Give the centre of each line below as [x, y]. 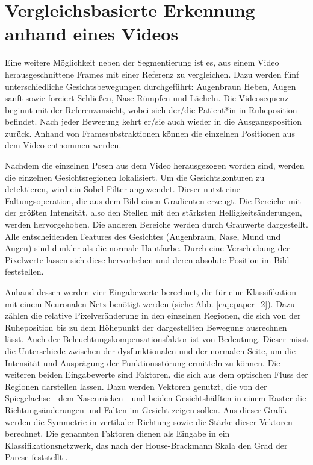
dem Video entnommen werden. [63, 145]
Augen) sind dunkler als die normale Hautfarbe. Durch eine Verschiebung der [147, 248]
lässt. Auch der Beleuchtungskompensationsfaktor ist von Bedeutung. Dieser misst [156, 339]
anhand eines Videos [92, 33]
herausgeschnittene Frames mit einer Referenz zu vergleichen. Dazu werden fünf [152, 74]
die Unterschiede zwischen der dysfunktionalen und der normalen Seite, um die [150, 350]
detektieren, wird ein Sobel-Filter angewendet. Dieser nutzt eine [123, 189]
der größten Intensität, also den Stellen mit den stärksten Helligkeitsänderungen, [153, 212]
